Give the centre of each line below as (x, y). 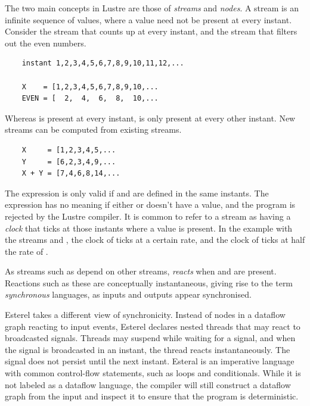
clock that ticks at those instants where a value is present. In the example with (149, 228)
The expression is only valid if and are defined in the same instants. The (137, 193)
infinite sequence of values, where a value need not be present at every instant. (148, 19)
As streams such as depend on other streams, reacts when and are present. (141, 271)
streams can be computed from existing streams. (93, 129)
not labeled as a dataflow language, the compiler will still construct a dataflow (148, 384)
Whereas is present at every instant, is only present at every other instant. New (150, 118)
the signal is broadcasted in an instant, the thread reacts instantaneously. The (148, 349)
